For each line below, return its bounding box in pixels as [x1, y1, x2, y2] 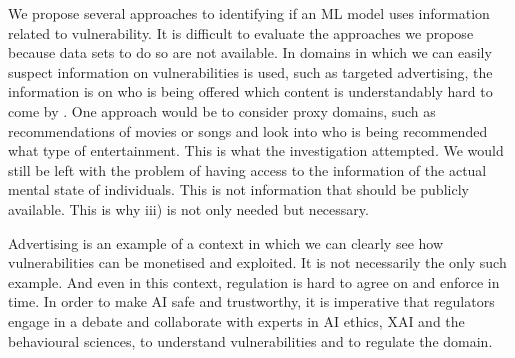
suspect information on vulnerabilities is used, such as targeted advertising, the [8, 61, 493, 82]
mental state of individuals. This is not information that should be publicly [8, 179, 469, 200]
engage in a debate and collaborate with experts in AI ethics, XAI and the [8, 310, 465, 331]
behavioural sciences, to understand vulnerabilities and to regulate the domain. [8, 330, 493, 351]
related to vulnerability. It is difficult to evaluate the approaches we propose [8, 22, 474, 43]
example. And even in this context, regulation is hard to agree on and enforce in [8, 271, 500, 292]
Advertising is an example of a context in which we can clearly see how [8, 232, 444, 253]
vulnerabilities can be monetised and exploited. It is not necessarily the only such [8, 252, 507, 273]
